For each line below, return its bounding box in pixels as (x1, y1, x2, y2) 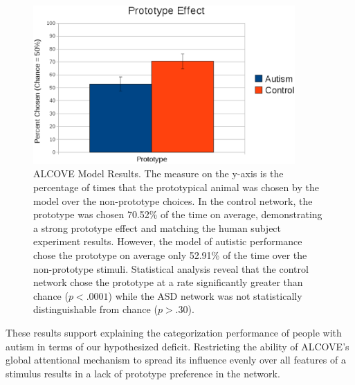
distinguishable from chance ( (33, 302, 158, 316)
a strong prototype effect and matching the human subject (33, 220, 282, 235)
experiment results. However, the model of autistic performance (33, 234, 302, 249)
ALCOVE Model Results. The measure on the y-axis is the (33, 166, 284, 181)
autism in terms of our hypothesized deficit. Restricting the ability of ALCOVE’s (6, 339, 349, 353)
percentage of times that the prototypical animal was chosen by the (33, 180, 319, 195)
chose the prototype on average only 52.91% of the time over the (33, 247, 307, 262)
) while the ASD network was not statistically (108, 288, 302, 303)
